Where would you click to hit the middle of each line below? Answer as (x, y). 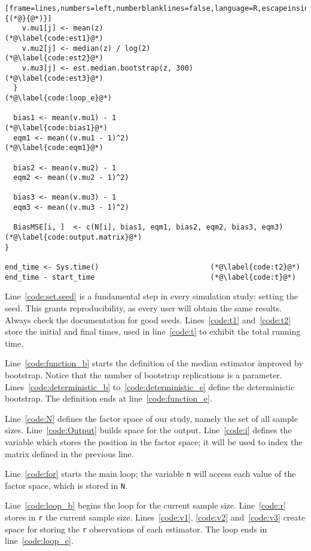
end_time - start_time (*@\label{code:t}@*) (150, 277)
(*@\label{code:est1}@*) (54, 38)
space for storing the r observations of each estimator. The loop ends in (136, 529)
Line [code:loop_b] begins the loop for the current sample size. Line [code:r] (145, 505)
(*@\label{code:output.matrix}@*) (74, 238)
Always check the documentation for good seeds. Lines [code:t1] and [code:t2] (148, 319)
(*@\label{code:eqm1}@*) (54, 148)
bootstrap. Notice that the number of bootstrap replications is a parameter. (144, 374)
